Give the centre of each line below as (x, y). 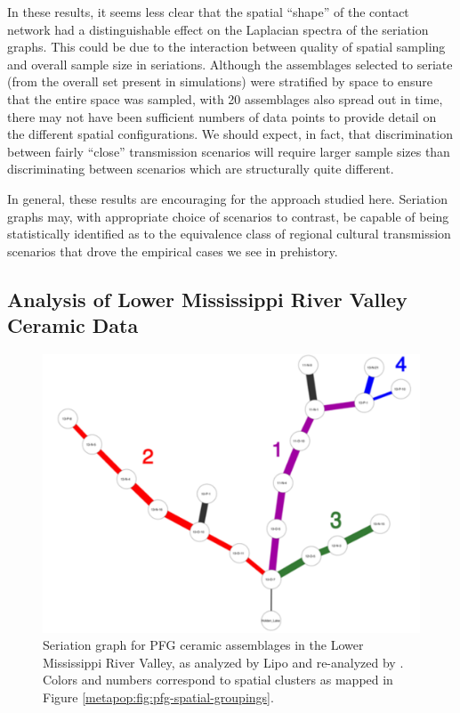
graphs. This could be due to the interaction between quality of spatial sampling (226, 47)
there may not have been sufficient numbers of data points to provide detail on (222, 116)
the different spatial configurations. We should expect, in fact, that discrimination (230, 134)
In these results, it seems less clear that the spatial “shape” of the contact (208, 12)
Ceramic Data (73, 325)
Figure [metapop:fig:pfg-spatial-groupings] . (158, 697)
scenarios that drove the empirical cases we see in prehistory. (173, 251)
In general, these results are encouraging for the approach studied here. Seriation (227, 198)
